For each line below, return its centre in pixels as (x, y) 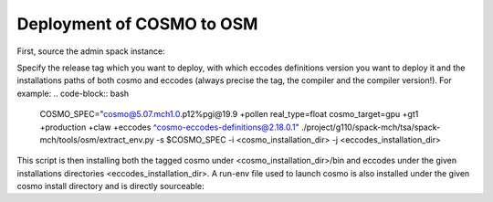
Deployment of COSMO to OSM (137, 24)
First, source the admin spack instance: (91, 51)
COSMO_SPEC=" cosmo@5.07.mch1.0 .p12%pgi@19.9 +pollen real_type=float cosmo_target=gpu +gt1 (229, 114)
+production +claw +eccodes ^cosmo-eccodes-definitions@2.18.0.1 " (170, 127)
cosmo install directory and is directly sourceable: (110, 186)
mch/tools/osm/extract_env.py (97, 139)
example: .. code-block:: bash (73, 93)
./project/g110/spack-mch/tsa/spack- (371, 127)
